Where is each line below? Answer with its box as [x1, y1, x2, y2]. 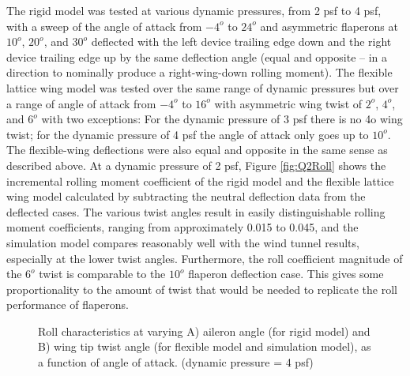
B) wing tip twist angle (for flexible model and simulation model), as [38, 338, 371, 355]
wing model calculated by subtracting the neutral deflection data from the [6, 188, 366, 205]
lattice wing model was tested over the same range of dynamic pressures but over [6, 79, 399, 96]
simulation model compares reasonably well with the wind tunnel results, [6, 234, 359, 250]
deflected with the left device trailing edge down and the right [91, 33, 392, 50]
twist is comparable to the [39, 265, 166, 282]
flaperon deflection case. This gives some [188, 265, 384, 282]
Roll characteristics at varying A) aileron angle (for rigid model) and [38, 322, 371, 339]
